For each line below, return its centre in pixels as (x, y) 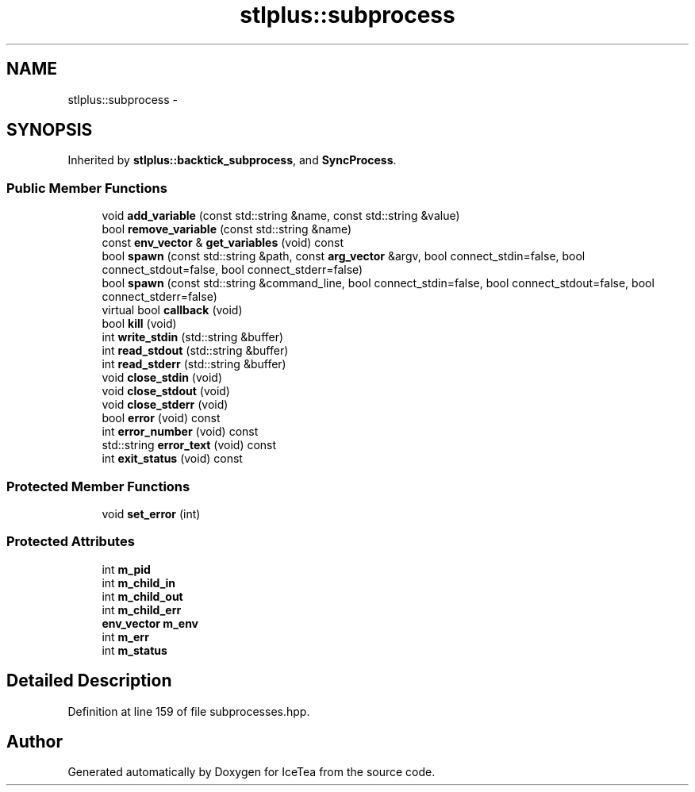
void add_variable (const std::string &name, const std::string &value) (281, 216)
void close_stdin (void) (162, 378)
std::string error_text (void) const (189, 445)
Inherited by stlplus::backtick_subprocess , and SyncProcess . (232, 160)
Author (35, 741)
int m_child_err (142, 609)
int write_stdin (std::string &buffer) (193, 337)
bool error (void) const (161, 418)
